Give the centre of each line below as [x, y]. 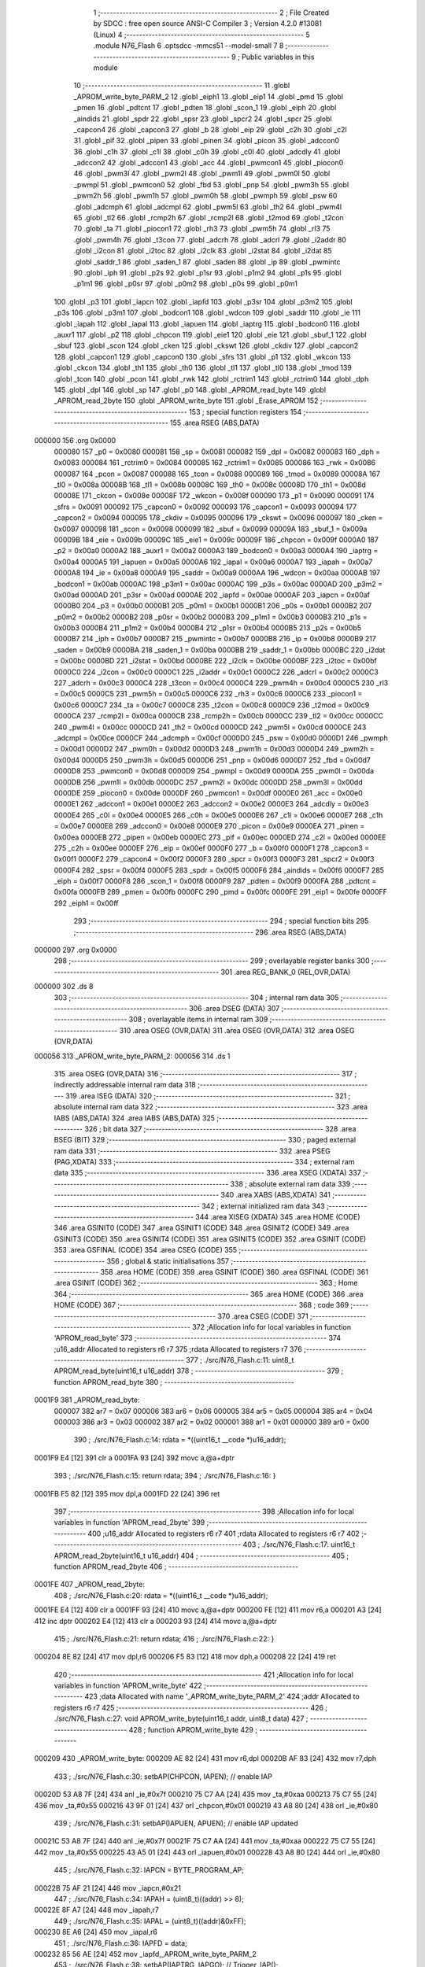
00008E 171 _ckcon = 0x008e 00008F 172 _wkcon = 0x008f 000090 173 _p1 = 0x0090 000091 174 [214, 496]
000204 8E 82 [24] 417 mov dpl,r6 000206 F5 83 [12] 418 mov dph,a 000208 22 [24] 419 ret [185, 1657]
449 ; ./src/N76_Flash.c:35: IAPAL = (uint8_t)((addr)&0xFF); [150, 1921]
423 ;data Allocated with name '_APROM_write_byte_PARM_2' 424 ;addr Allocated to [222, 1696]
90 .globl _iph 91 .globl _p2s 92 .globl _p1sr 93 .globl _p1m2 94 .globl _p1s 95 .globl [207, 272]
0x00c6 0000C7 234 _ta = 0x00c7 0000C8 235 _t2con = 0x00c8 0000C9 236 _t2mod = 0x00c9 [212, 705]
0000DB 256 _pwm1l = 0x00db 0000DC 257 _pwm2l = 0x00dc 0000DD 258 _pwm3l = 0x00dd [208, 782]
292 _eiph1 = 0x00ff [86, 903]
